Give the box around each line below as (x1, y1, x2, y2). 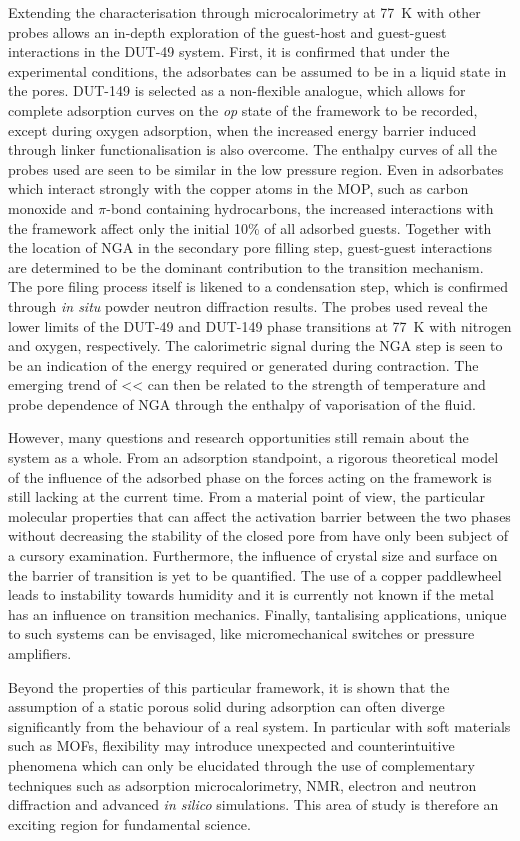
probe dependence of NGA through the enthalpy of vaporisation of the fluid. (8, 393, 476, 414)
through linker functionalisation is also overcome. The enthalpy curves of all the (8, 139, 497, 160)
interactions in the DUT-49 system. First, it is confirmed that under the (8, 41, 450, 62)
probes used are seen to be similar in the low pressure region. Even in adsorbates (8, 158, 504, 179)
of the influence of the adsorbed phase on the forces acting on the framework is (8, 466, 492, 487)
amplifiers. (8, 643, 72, 663)
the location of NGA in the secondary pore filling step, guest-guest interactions (8, 237, 493, 258)
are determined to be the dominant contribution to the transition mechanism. (8, 256, 484, 277)
